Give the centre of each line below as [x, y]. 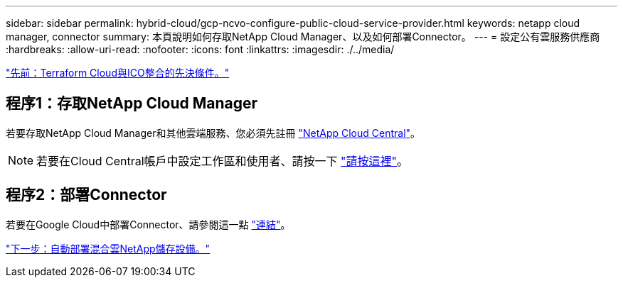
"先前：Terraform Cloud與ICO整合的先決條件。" [118, 73]
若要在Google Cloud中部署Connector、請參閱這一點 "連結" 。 [148, 224]
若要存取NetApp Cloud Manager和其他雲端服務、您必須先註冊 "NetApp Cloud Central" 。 [213, 133]
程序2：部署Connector [86, 195]
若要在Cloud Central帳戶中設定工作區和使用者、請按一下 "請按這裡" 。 [223, 161]
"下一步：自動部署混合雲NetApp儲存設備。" [108, 248]
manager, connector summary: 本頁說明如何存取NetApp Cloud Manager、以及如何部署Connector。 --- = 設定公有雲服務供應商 [303, 37]
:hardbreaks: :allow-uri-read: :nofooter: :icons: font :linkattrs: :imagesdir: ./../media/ [200, 49]
